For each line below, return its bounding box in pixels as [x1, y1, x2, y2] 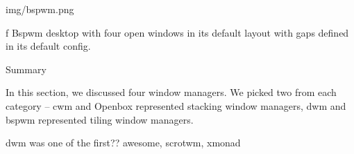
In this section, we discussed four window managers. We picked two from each [6, 85, 337, 99]
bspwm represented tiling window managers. [6, 112, 194, 126]
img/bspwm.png [6, 2, 74, 16]
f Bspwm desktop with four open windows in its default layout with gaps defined [6, 25, 349, 39]
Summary [6, 61, 47, 76]
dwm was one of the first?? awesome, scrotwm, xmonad [6, 135, 241, 150]
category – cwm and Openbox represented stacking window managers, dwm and [6, 98, 346, 113]
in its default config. [6, 39, 91, 53]
